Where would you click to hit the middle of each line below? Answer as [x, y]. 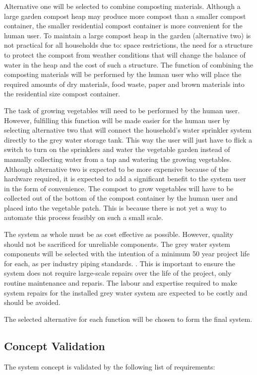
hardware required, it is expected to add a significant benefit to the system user [125, 179]
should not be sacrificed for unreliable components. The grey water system [117, 244]
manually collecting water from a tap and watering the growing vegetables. [118, 159]
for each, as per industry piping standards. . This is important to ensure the [120, 263]
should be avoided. [32, 302]
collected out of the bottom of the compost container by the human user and [121, 198]
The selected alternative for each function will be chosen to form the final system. [128, 319]
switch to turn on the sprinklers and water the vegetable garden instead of [117, 149]
